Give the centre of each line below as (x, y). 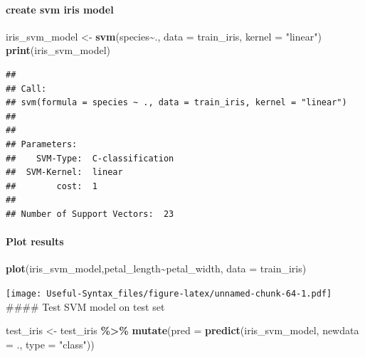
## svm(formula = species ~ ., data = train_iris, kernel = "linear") (176, 103)
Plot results (35, 241)
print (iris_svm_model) (58, 50)
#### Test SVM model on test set (85, 306)
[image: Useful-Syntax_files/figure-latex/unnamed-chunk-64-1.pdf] (169, 293)
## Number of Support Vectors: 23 (90, 214)
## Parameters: (42, 144)
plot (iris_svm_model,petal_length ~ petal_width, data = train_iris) (156, 268)
